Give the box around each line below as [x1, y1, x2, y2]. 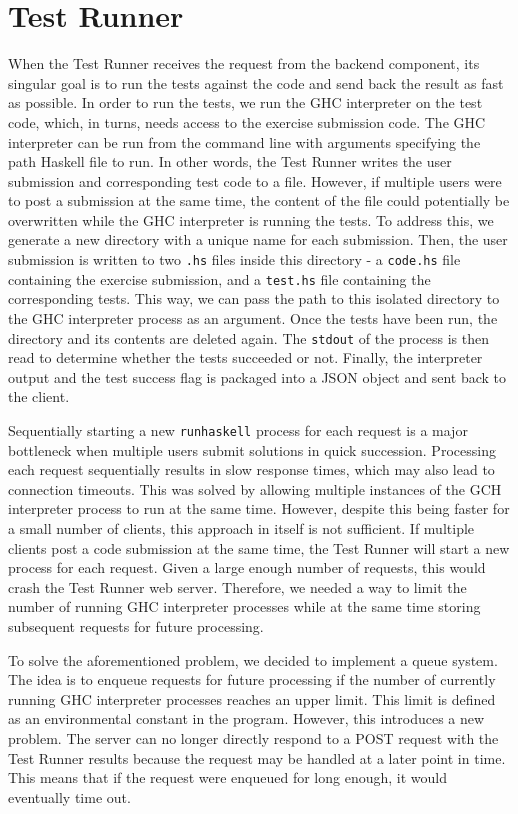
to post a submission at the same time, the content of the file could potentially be [8, 190, 510, 211]
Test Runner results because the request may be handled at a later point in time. [8, 747, 506, 768]
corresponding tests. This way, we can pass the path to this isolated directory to [8, 288, 500, 309]
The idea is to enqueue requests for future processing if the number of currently [8, 669, 496, 690]
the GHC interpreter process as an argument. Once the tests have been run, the [8, 307, 498, 328]
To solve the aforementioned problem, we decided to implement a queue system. [8, 649, 498, 670]
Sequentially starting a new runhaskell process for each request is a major [8, 420, 468, 440]
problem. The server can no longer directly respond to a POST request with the [8, 727, 499, 748]
